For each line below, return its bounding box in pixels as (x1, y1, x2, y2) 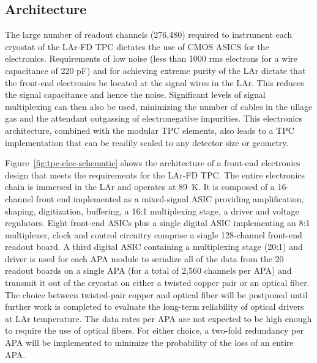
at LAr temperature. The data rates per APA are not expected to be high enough (5, 312, 312, 324)
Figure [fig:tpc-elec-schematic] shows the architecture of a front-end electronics (5, 156, 300, 169)
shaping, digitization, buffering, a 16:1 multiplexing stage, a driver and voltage (5, 204, 299, 217)
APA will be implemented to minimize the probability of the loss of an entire (5, 336, 294, 349)
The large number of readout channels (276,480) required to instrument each (5, 28, 293, 41)
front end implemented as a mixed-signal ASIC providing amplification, (35, 192, 304, 205)
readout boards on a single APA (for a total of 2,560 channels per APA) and (5, 264, 292, 277)
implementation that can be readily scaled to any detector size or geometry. (5, 136, 289, 148)
